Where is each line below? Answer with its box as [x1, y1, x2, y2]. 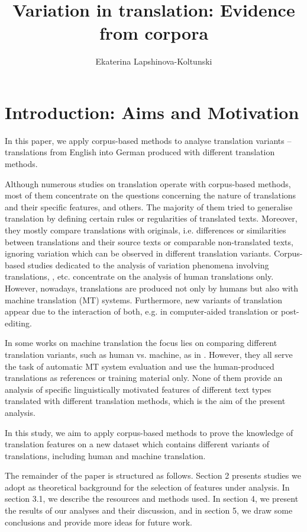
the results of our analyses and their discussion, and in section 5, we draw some [5, 504, 293, 517]
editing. [5, 316, 32, 329]
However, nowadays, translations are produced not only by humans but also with [5, 281, 299, 294]
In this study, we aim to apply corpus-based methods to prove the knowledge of [5, 426, 293, 438]
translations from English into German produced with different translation [5, 146, 275, 158]
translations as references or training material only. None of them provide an [5, 371, 283, 384]
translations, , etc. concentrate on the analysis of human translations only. [5, 270, 274, 283]
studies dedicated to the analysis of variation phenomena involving [27, 258, 269, 271]
